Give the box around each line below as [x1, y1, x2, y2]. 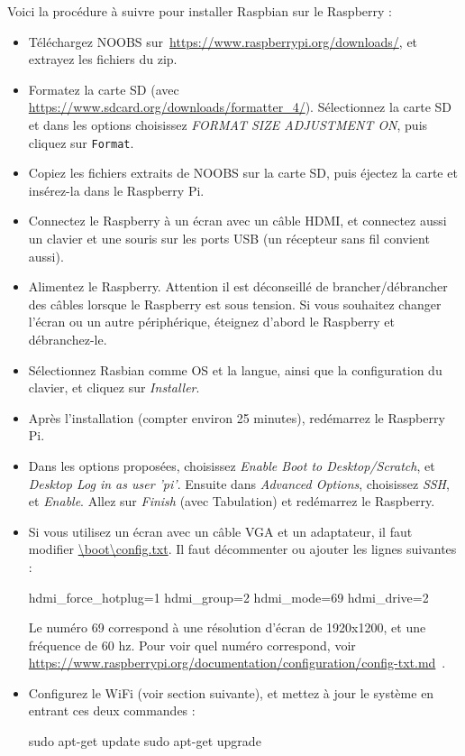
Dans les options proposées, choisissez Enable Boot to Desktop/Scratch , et [28, 456, 435, 475]
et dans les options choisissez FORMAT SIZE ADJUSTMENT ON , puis [28, 115, 428, 134]
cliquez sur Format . [28, 133, 134, 152]
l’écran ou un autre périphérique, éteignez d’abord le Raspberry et [28, 312, 395, 331]
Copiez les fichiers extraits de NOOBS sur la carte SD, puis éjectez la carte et [28, 163, 458, 182]
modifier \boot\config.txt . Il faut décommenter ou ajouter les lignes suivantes [28, 539, 457, 558]
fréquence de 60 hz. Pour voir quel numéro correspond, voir [28, 635, 356, 654]
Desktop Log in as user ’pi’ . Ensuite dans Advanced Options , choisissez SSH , [28, 474, 450, 493]
